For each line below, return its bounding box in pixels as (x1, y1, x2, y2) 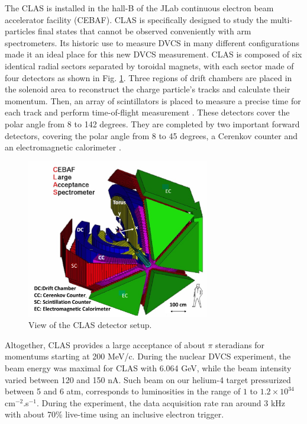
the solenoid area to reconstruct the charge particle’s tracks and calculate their (5, 83, 290, 95)
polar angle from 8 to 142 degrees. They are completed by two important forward (5, 117, 300, 130)
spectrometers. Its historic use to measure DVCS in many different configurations (5, 36, 299, 49)
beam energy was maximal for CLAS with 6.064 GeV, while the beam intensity (5, 362, 292, 374)
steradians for (215, 338, 265, 351)
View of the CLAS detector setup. (28, 319, 152, 331)
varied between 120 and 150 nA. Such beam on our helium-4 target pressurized (5, 373, 291, 386)
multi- (270, 13, 293, 25)
